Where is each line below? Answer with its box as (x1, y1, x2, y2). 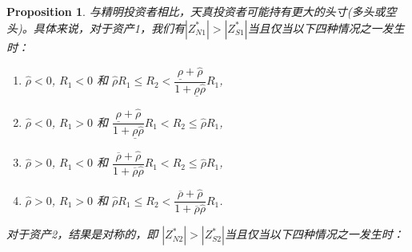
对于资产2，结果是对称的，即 (6, 226, 158, 242)
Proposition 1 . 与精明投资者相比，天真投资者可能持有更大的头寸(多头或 (6, 3, 386, 19)
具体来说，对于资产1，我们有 (33, 19, 185, 36)
